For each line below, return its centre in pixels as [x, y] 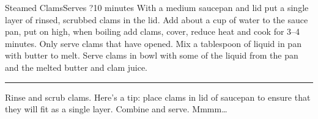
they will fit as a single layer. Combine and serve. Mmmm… [116, 109]
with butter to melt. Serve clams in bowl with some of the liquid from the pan [152, 55]
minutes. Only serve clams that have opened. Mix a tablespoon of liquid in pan [153, 43]
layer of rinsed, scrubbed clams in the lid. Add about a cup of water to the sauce [157, 19]
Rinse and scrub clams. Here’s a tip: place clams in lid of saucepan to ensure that [158, 97]
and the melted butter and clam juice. [76, 67]
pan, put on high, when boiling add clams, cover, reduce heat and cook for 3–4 [153, 31]
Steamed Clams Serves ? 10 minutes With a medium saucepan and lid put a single [157, 7]
